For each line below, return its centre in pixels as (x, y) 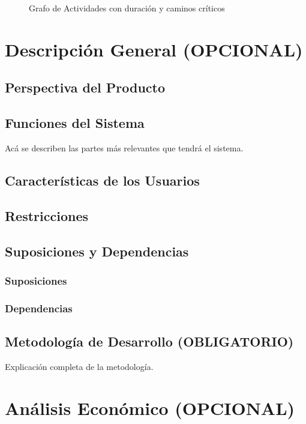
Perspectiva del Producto (85, 87)
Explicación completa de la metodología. (79, 366)
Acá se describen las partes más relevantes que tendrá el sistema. (124, 147)
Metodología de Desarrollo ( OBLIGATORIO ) (149, 341)
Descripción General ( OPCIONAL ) (154, 49)
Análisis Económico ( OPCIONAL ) (150, 407)
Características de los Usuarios (102, 180)
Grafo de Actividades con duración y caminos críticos (127, 8)
